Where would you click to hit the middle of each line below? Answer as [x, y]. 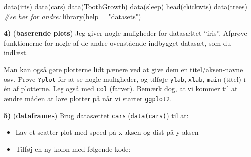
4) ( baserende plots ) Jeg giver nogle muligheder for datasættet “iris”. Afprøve [125, 33]
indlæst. [16, 52]
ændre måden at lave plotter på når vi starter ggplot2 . [88, 98]
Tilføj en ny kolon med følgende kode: [73, 148]
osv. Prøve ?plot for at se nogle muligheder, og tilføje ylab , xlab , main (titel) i [125, 79]
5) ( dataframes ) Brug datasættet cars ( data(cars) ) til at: [96, 115]
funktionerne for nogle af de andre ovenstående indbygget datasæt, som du [118, 42]
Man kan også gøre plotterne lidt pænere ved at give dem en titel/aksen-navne [124, 69]
